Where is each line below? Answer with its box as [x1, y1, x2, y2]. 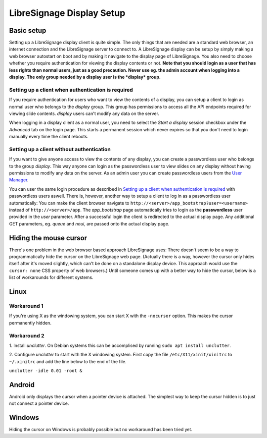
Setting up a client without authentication [9, 146, 111, 153]
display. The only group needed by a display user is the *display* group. [9, 74, 161, 80]
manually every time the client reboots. [9, 134, 89, 140]
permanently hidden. [9, 320, 52, 326]
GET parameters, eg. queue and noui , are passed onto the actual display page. [9, 220, 170, 226]
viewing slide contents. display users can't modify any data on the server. [9, 110, 159, 116]
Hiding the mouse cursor [9, 233, 88, 242]
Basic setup [9, 26, 46, 35]
